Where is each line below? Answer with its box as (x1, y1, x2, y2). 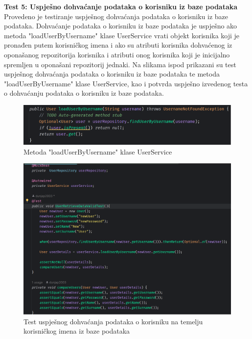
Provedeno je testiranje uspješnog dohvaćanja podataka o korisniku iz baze (4, 11, 228, 21)
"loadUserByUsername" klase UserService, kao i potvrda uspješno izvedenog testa (4, 78, 248, 88)
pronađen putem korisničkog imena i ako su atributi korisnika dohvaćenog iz (4, 40, 232, 50)
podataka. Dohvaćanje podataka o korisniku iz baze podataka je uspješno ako (4, 21, 237, 31)
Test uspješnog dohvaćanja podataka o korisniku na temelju (23, 316, 203, 326)
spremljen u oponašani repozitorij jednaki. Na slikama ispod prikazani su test (4, 59, 236, 69)
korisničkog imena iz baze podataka (23, 326, 130, 336)
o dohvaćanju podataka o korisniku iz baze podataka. (4, 88, 164, 98)
